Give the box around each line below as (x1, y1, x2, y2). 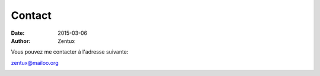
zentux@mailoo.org (11, 59, 59, 66)
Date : (11, 29, 25, 37)
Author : (11, 37, 31, 44)
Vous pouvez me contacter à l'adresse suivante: (11, 48, 129, 55)
